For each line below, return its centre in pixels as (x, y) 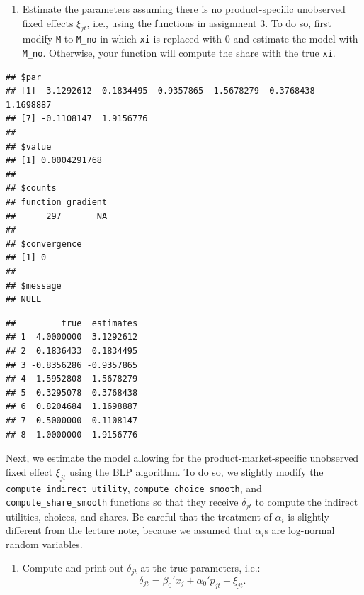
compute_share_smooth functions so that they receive (122, 502)
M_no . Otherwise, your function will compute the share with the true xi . (179, 53)
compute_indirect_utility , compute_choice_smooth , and (134, 488)
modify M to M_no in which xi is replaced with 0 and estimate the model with (190, 39)
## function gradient (57, 202)
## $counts (31, 188)
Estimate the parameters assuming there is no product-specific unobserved (184, 9)
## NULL (24, 300)
